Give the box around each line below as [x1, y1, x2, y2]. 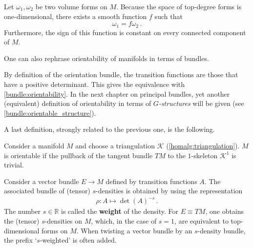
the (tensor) [4, 216, 40, 226]
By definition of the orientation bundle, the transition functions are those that [4, 69, 238, 80]
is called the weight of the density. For [61, 206, 178, 216]
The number [4, 206, 41, 216]
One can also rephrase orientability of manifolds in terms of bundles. [4, 53, 209, 63]
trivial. [4, 160, 24, 170]
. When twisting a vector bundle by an [76, 225, 192, 235]
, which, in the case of [91, 216, 157, 226]
